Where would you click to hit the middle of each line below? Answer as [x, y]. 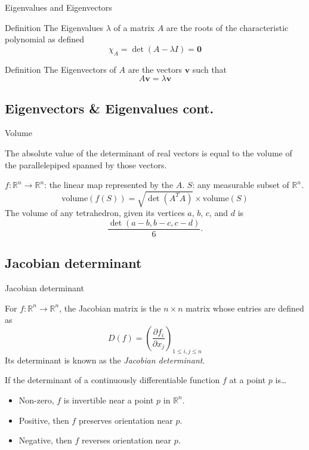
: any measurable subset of [241, 185]
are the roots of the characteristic [227, 27]
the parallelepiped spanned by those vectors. [86, 164]
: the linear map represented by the [109, 185]
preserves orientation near [126, 420]
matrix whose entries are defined [245, 308]
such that [210, 69]
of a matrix [134, 27]
